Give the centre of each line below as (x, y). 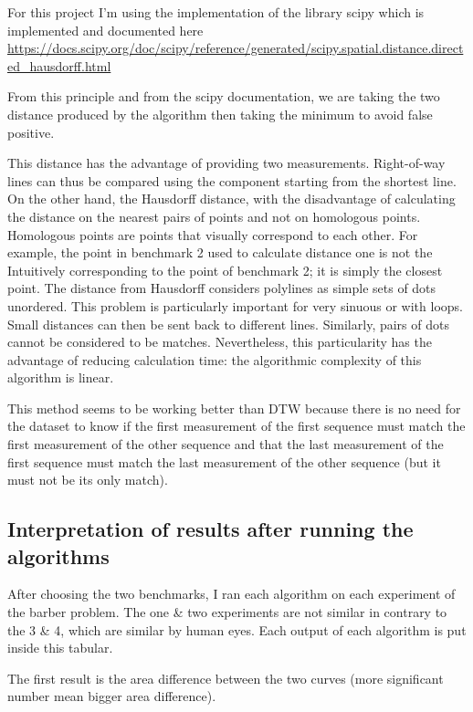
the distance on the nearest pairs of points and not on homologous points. (214, 216)
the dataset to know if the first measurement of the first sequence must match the (236, 426)
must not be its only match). (88, 480)
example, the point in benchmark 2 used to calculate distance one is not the (220, 252)
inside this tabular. (60, 648)
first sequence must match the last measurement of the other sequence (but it (224, 461)
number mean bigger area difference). (112, 696)
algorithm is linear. (61, 377)
